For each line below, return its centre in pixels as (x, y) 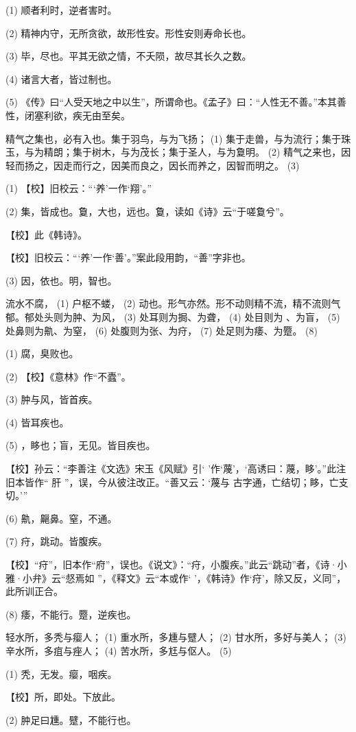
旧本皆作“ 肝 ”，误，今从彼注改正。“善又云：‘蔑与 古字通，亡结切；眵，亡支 (177, 481)
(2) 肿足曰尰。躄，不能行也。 (71, 719)
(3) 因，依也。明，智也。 (61, 280)
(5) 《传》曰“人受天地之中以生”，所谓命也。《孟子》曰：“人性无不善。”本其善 (176, 102)
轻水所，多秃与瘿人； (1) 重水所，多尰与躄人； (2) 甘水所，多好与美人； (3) (176, 637)
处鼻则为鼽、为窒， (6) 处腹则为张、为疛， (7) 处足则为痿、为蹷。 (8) (162, 330)
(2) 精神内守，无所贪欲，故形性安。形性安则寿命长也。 (129, 33)
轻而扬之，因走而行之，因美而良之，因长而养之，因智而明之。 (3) (153, 165)
